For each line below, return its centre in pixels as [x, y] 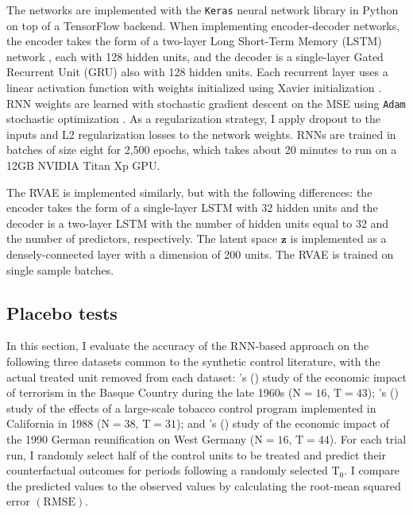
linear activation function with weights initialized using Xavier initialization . [194, 88]
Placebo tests [62, 312]
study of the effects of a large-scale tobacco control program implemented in [191, 407]
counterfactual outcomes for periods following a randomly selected [167, 470]
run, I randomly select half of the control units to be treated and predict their [196, 454]
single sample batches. [60, 269]
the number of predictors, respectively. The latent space [142, 238]
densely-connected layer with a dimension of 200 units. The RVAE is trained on [200, 254]
